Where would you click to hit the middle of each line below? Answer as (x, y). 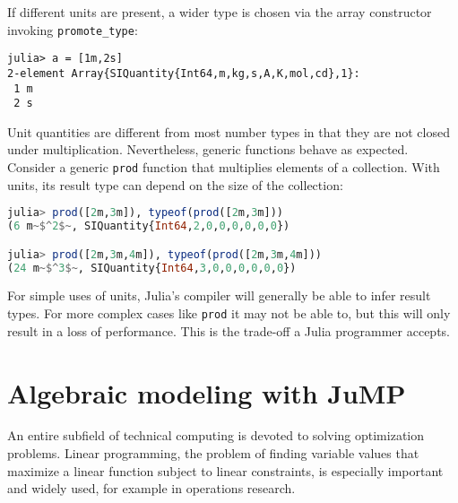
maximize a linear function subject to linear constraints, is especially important (225, 470)
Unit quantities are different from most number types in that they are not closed (229, 131)
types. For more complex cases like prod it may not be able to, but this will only (229, 313)
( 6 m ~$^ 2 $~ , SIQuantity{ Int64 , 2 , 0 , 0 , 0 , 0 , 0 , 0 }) (149, 226)
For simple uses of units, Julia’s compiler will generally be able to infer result (219, 295)
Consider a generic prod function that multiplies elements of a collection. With (224, 167)
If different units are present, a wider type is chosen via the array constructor (220, 12)
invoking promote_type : (73, 29)
